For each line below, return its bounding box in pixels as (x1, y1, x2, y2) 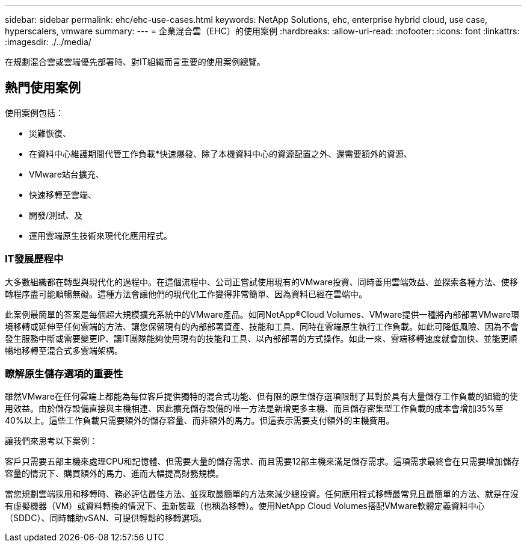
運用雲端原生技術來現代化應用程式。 (29, 230, 172, 241)
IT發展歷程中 (5, 253, 64, 265)
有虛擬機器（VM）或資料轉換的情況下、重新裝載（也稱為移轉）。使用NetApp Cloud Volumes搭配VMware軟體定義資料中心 (5, 501, 485, 511)
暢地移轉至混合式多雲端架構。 (5, 345, 123, 356)
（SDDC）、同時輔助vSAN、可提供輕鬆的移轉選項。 (5, 513, 207, 524)
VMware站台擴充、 (29, 168, 104, 179)
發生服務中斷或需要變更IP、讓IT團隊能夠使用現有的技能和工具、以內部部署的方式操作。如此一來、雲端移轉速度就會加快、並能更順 (5, 333, 517, 344)
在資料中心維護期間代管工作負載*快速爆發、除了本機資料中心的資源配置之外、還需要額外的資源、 (29, 148, 413, 159)
